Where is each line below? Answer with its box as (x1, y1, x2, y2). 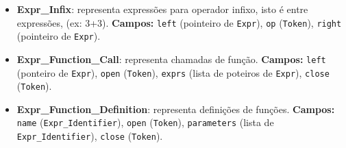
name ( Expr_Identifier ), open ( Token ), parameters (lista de (16, 115, 274, 129)
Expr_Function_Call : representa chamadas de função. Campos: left (16, 51, 326, 66)
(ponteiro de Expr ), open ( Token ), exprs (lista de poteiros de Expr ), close (16, 65, 330, 79)
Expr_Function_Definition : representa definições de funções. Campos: (16, 101, 335, 116)
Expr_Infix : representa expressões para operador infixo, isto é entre (16, 2, 308, 16)
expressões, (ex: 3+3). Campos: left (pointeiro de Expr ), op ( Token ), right (16, 15, 342, 29)
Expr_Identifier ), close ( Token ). (16, 129, 163, 143)
